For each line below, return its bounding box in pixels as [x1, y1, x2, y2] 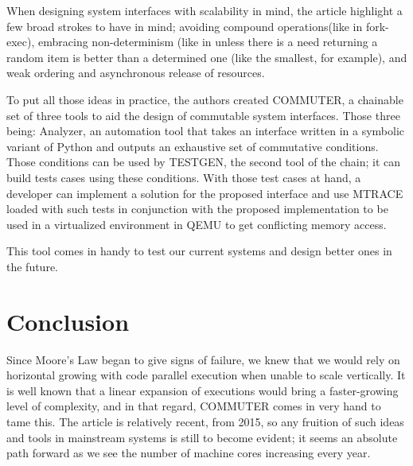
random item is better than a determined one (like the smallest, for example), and [6, 49, 407, 65]
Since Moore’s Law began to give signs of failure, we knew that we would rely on [6, 351, 400, 367]
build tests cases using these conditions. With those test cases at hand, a [6, 169, 361, 185]
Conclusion [6, 305, 130, 337]
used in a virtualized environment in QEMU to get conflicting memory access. [6, 216, 387, 232]
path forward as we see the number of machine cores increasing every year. [6, 445, 371, 461]
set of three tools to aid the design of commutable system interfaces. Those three [6, 107, 400, 123]
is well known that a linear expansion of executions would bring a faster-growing [6, 382, 399, 398]
